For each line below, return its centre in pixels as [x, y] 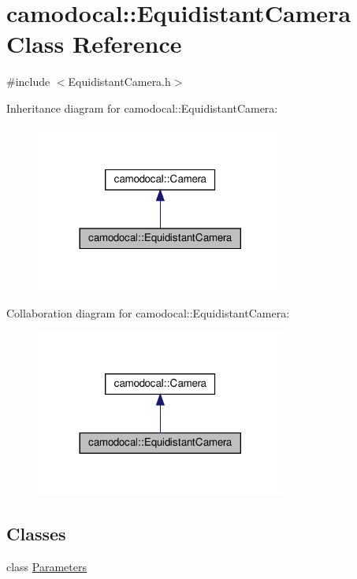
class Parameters [46, 566]
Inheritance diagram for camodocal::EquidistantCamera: [142, 108]
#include [28, 82]
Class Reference [94, 44]
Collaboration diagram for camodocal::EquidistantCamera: [148, 312]
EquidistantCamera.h [119, 82]
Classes [36, 534]
